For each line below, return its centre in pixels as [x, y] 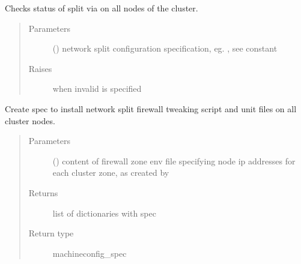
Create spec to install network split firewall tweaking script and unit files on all [151, 108]
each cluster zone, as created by [111, 172]
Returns [43, 192]
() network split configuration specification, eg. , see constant [165, 48]
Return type [51, 233]
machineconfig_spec [90, 253]
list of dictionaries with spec [104, 213]
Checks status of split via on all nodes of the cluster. [102, 8]
